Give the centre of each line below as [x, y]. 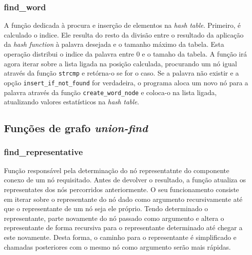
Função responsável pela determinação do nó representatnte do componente [117, 170]
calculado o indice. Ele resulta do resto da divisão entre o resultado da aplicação [124, 34]
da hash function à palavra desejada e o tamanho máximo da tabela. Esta [114, 44]
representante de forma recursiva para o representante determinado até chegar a [123, 227]
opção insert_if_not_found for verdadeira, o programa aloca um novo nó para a [126, 82]
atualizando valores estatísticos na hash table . [72, 102]
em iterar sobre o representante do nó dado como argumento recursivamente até [123, 199]
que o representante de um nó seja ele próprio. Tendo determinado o [106, 208]
